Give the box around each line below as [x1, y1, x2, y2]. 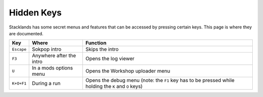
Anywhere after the [32, 52, 76, 59]
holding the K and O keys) [85, 83, 143, 90]
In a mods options [32, 65, 73, 71]
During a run [32, 80, 61, 87]
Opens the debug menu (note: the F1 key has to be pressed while [85, 77, 235, 84]
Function [85, 40, 107, 46]
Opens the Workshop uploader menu [85, 68, 170, 74]
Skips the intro [85, 46, 119, 53]
